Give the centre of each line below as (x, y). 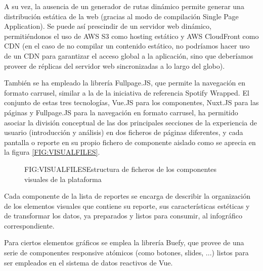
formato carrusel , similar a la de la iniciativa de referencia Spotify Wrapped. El (127, 92)
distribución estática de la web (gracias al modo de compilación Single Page (121, 16)
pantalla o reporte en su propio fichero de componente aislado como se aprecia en (130, 142)
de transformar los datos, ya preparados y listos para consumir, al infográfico (123, 216)
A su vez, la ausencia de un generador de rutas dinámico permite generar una (124, 6)
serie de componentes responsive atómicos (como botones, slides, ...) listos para (126, 253)
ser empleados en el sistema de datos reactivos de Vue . (89, 262)
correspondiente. (29, 225)
